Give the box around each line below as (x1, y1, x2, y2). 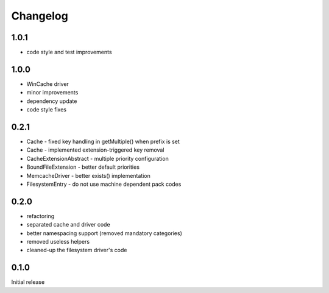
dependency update (26, 97, 77, 105)
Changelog (11, 9, 68, 23)
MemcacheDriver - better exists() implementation (26, 172, 150, 179)
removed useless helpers (26, 238, 90, 245)
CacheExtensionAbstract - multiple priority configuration (26, 155, 169, 162)
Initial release (11, 278, 45, 286)
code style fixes (26, 106, 67, 113)
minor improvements (26, 89, 79, 96)
